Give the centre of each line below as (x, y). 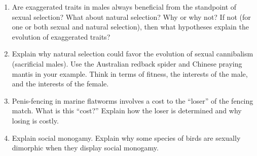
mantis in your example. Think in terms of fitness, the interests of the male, (130, 73)
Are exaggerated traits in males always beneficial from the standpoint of (124, 7)
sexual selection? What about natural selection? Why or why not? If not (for (131, 17)
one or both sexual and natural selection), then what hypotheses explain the (130, 27)
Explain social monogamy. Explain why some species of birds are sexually (126, 137)
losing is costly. (35, 120)
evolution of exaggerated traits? (61, 36)
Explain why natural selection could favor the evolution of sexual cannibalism (133, 54)
